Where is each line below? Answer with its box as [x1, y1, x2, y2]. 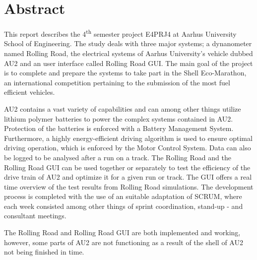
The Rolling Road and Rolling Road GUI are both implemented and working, [4, 227, 241, 238]
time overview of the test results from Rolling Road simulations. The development [4, 181, 254, 192]
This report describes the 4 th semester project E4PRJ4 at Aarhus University [4, 27, 237, 39]
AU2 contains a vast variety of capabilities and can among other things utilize [4, 103, 241, 114]
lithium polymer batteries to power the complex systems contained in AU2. [4, 113, 233, 124]
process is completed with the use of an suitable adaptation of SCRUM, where [4, 191, 242, 201]
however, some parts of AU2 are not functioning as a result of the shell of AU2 [4, 237, 243, 247]
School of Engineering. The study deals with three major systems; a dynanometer [4, 38, 252, 49]
